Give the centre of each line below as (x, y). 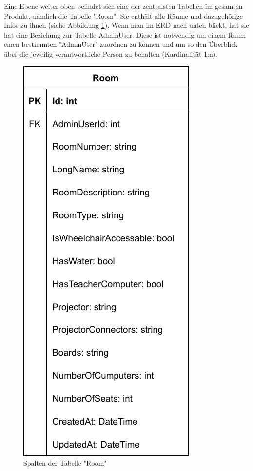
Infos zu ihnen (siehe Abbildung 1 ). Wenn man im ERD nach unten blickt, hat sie (126, 25)
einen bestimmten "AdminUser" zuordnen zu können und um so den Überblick (121, 44)
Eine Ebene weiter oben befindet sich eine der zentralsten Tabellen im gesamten (123, 6)
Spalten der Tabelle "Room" (65, 463)
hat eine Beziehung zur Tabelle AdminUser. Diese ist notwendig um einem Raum (125, 34)
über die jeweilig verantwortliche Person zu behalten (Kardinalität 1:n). (111, 54)
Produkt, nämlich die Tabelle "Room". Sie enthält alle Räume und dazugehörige (123, 15)
